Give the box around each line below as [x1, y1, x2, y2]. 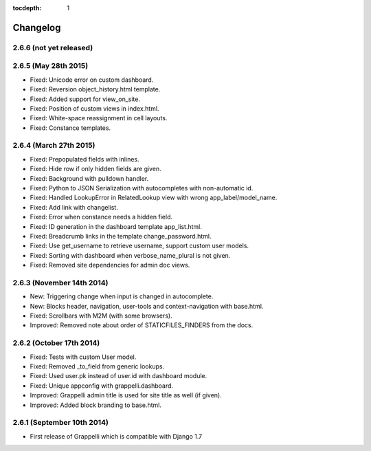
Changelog [12, 21, 61, 34]
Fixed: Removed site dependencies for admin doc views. [30, 261, 190, 269]
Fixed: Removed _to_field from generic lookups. [30, 362, 165, 371]
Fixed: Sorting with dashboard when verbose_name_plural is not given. [30, 251, 231, 259]
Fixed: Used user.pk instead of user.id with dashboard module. [30, 372, 207, 380]
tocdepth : [12, 4, 42, 12]
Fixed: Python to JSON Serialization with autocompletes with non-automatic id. [30, 184, 254, 192]
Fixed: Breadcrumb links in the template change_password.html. [30, 232, 212, 240]
